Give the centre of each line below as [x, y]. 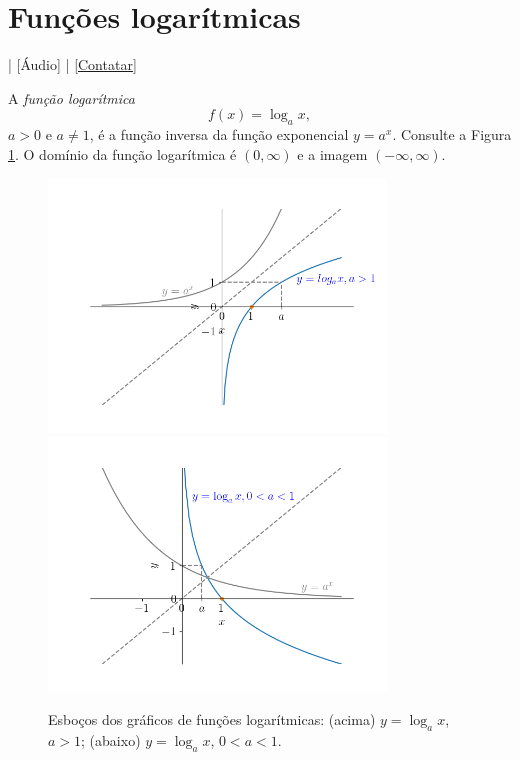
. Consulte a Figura [452, 134]
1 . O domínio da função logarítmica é [122, 153]
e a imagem [332, 153]
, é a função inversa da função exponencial [219, 134]
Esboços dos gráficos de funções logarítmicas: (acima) [212, 719]
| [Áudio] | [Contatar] [72, 64]
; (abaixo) [111, 740]
